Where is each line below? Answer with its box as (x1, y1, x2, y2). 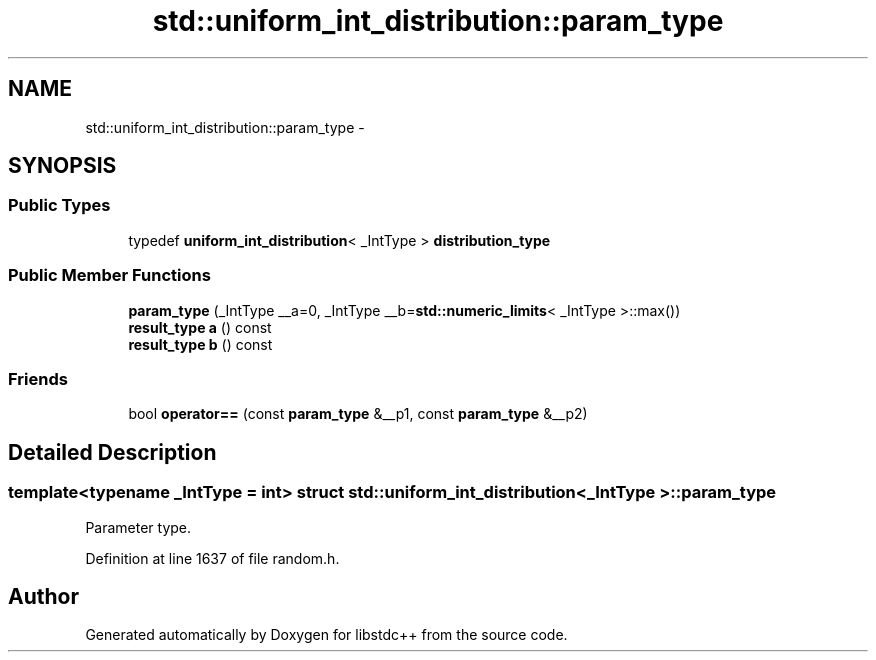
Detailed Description (8, 439, 217, 465)
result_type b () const (128, 335, 273, 353)
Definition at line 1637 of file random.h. (85, 549, 340, 567)
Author (8, 583, 79, 609)
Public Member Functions (8, 265, 211, 286)
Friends (8, 368, 68, 389)
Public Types (8, 195, 111, 216)
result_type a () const (128, 318, 272, 336)
